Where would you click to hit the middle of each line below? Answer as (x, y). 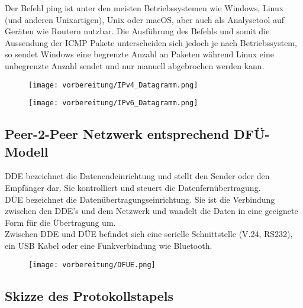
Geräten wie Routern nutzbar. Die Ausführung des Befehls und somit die (137, 31)
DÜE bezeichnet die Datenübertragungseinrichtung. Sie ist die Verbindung (140, 199)
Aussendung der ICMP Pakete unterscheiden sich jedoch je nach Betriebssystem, (151, 42)
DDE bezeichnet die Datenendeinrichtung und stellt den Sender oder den (137, 176)
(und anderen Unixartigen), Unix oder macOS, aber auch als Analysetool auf (145, 19)
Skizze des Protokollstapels (89, 295)
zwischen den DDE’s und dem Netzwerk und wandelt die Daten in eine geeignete (151, 211)
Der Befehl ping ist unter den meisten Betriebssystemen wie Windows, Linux (144, 8)
